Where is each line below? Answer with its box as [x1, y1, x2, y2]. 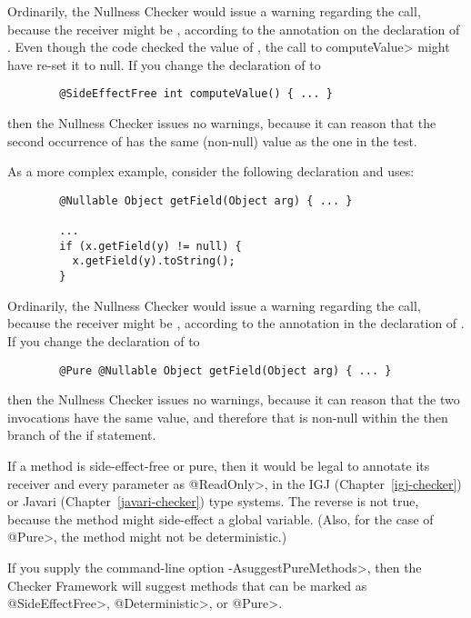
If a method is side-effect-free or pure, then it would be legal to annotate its [7, 455, 430, 474]
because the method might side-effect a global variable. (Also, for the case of [7, 509, 434, 528]
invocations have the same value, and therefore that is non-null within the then [7, 407, 448, 426]
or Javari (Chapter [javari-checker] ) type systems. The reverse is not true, [7, 492, 419, 511]
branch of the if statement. [7, 425, 156, 444]
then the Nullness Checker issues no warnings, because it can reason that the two [7, 390, 460, 409]
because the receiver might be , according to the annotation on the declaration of [7, 19, 460, 38]
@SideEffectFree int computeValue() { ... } [59, 87, 333, 101]
